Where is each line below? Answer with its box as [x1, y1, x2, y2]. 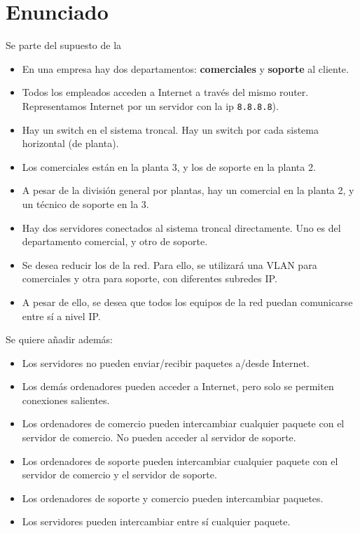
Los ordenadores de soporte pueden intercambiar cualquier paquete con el [22, 453, 338, 468]
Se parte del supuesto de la [6, 38, 122, 53]
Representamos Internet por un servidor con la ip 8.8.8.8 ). [22, 98, 279, 113]
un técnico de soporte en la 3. [22, 196, 149, 211]
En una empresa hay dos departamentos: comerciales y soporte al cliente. [22, 61, 349, 76]
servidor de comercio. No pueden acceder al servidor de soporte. [22, 430, 296, 445]
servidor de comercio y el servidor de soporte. [22, 467, 217, 482]
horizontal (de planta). [22, 136, 119, 151]
